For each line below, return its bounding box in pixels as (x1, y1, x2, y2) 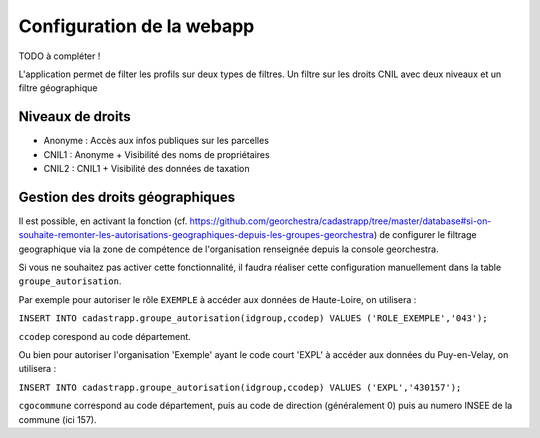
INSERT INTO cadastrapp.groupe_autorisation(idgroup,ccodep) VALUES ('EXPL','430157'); (18, 381, 462, 393)
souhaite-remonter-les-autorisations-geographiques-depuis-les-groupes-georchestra (18, 229, 375, 241)
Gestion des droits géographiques (18, 188, 235, 205)
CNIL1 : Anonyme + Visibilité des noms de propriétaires (43, 148, 270, 160)
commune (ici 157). (18, 413, 97, 425)
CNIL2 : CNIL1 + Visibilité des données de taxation (43, 163, 250, 175)
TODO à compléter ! (18, 50, 101, 62)
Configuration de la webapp (18, 15, 255, 37)
